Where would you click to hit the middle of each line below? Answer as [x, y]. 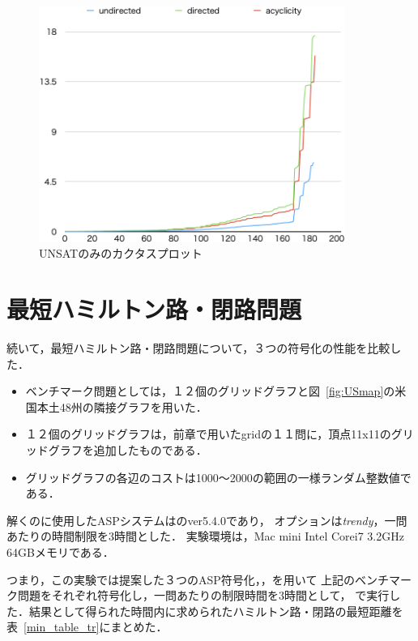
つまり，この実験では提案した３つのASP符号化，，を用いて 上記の [181, 579]
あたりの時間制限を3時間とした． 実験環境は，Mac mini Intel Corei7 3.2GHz [205, 536]
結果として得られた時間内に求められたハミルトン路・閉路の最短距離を [216, 611]
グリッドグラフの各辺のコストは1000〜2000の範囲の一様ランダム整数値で [218, 477]
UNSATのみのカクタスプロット [121, 253]
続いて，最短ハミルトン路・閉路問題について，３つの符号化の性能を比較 [198, 348]
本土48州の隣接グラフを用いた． [122, 406]
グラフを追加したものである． [128, 450]
